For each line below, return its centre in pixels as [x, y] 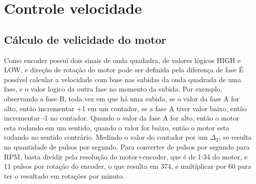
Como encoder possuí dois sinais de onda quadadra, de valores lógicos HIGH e [122, 60]
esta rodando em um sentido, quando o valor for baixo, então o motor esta [117, 127]
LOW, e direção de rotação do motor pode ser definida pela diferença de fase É [124, 70]
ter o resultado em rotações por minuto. [64, 175]
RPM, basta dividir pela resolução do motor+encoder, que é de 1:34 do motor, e [126, 156]
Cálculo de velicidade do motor [85, 39]
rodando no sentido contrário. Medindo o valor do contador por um [106, 137]
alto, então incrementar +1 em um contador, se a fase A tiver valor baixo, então [126, 108]
